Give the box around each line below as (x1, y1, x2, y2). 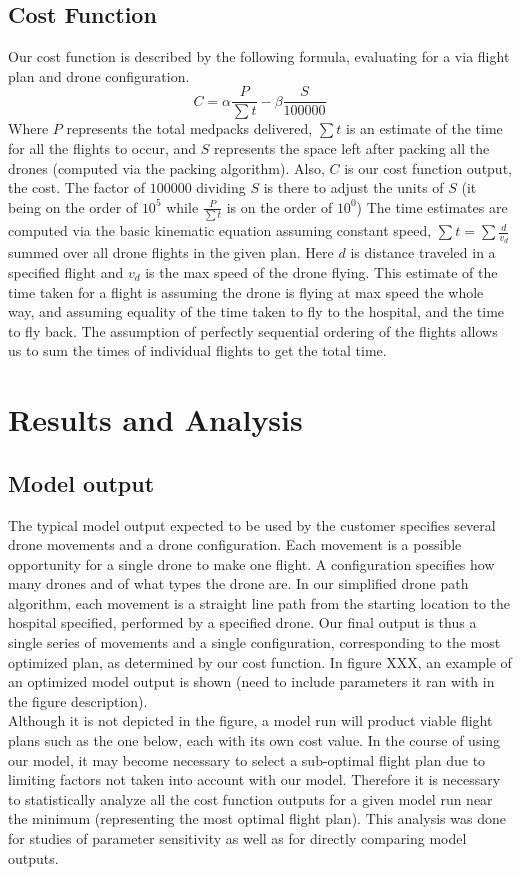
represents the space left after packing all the (213, 138, 490, 159)
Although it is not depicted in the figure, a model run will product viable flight (8, 710, 493, 731)
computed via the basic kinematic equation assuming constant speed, (8, 220, 432, 241)
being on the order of (8, 196, 138, 217)
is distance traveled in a (350, 242, 496, 263)
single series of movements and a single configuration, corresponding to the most (8, 632, 501, 653)
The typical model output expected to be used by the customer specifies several (8, 514, 496, 535)
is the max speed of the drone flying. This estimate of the (145, 261, 498, 282)
